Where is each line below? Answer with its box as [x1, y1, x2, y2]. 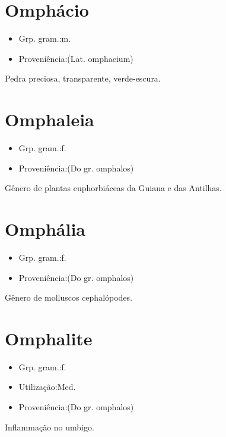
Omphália [5, 217, 85, 241]
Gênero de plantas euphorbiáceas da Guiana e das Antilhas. [5, 182, 222, 194]
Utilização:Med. [18, 380, 76, 393]
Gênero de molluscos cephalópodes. [5, 291, 133, 304]
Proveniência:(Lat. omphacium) [18, 52, 133, 64]
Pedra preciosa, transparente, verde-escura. [5, 72, 161, 85]
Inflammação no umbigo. [5, 420, 94, 433]
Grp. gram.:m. [18, 32, 71, 45]
